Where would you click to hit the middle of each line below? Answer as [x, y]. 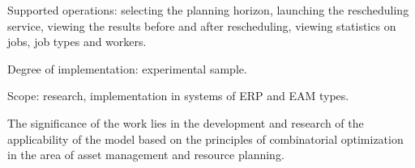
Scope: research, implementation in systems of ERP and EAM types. [178, 96]
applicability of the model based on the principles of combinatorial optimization [205, 139]
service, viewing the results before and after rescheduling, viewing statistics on [202, 25]
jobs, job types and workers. [77, 42]
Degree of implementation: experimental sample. [127, 68]
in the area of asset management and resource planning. [146, 155]
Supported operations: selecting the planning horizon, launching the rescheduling [208, 10]
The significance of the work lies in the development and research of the [186, 122]
